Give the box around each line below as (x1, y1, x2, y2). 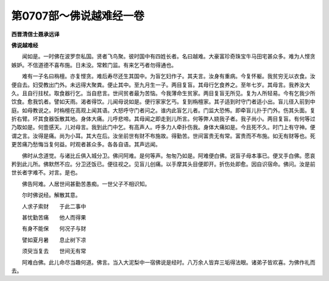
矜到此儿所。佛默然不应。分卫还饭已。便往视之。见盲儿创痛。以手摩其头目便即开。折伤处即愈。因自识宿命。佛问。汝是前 (11, 160, 316, 168)
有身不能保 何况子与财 (21, 225, 87, 232)
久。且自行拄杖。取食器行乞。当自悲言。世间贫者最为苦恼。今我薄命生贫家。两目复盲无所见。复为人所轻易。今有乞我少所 (11, 89, 316, 97)
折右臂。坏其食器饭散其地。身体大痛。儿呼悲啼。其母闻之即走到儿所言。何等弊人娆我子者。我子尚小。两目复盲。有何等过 (11, 115, 316, 123)
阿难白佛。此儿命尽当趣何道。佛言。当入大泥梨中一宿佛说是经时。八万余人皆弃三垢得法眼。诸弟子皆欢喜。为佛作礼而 (21, 258, 316, 266)
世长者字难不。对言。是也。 (11, 169, 81, 176)
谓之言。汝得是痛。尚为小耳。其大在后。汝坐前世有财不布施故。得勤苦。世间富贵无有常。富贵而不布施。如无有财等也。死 (11, 132, 316, 140)
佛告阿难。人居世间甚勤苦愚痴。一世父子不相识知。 (21, 180, 150, 187)
